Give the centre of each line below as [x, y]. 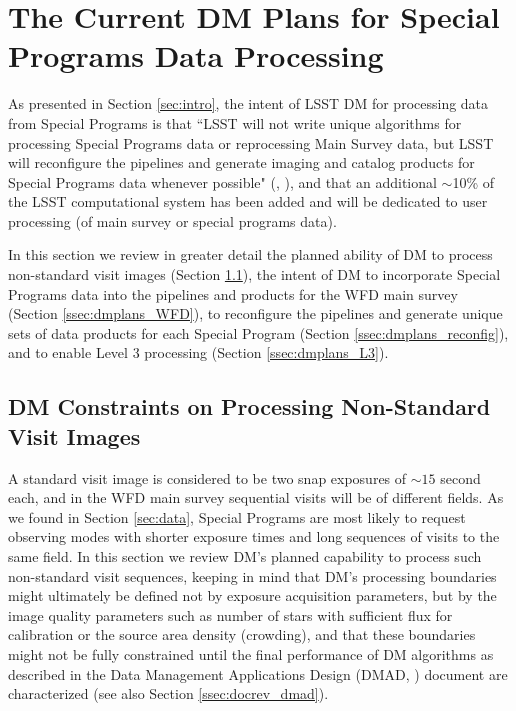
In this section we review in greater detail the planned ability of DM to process [250, 254]
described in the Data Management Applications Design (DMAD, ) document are [258, 673]
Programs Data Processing [196, 55]
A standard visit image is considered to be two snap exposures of [207, 477]
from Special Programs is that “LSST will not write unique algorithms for [235, 122]
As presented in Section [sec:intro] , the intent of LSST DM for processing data [248, 103]
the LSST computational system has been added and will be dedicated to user [248, 201]
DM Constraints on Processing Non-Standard [249, 406]
